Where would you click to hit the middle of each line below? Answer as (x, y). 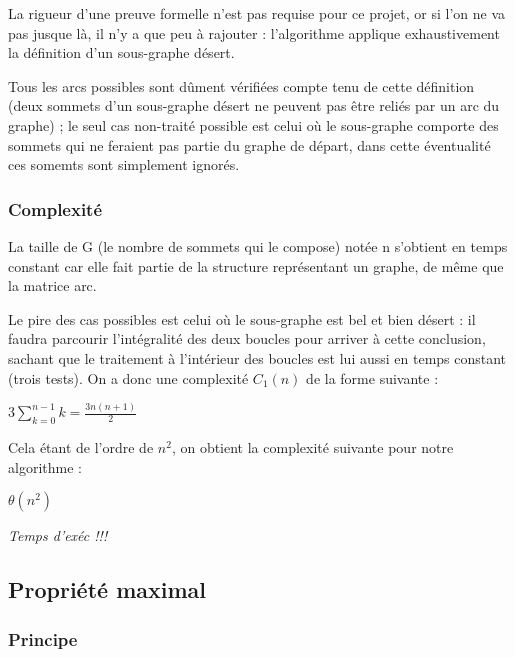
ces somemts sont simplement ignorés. (124, 164)
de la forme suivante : (372, 377)
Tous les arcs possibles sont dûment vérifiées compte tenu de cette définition (241, 85)
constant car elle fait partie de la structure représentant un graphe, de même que (256, 265)
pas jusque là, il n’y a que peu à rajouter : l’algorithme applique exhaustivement (254, 32)
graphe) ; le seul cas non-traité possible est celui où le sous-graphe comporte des (253, 124)
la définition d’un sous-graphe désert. (121, 52)
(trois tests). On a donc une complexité (128, 377)
